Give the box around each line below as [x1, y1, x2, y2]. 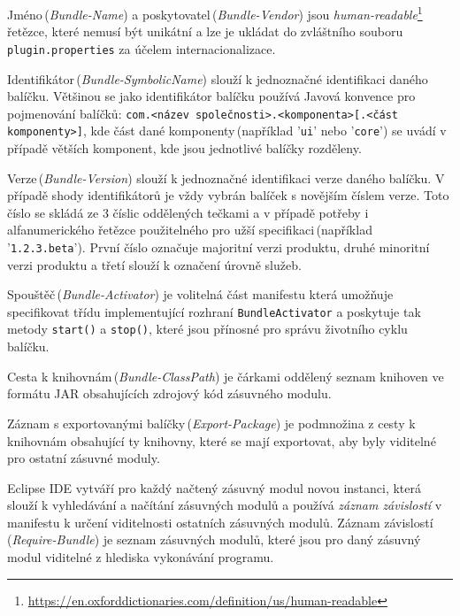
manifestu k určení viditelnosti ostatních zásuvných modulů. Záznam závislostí [7, 512, 433, 531]
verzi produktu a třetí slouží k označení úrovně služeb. [7, 255, 302, 273]
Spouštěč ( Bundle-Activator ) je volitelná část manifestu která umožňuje [7, 285, 394, 304]
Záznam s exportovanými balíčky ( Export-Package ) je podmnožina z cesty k [7, 413, 416, 432]
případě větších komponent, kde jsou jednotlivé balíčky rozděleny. [7, 139, 362, 157]
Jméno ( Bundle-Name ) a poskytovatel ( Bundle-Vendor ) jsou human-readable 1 [7, 3, 423, 23]
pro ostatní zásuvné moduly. [7, 449, 160, 467]
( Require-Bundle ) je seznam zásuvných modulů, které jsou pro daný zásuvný [7, 530, 421, 549]
